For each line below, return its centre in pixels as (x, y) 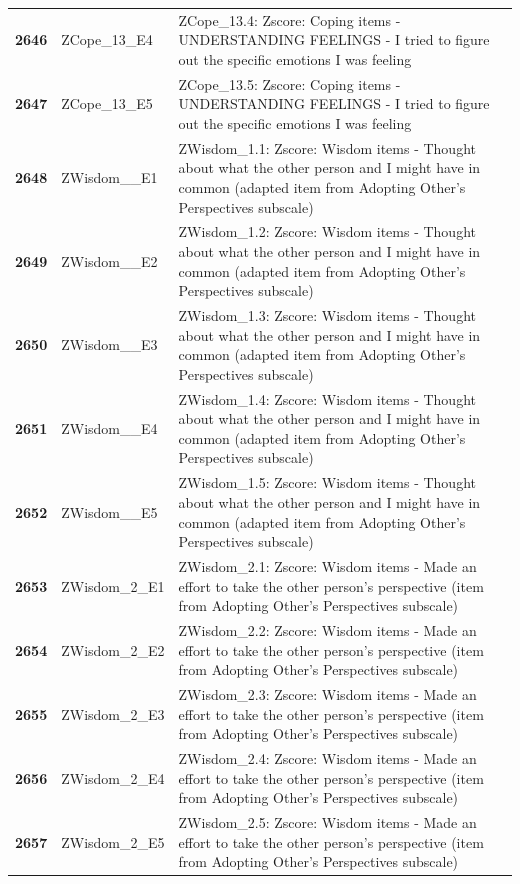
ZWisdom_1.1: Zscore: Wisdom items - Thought (327, 147)
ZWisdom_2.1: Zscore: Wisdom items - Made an (327, 565)
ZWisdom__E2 (109, 260)
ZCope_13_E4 (107, 39)
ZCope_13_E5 (107, 103)
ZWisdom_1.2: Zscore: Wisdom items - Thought (327, 231)
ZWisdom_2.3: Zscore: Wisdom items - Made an (327, 694)
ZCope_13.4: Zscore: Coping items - (289, 19)
